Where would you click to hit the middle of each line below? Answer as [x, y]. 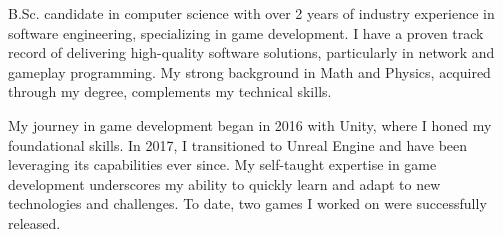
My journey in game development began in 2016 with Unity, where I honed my [250, 124]
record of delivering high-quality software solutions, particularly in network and [251, 52]
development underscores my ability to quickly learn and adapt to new [224, 183]
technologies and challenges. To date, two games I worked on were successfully [247, 203]
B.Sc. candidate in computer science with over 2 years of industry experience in [251, 13]
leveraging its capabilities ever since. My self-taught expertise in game [222, 164]
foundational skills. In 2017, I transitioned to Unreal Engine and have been [238, 144]
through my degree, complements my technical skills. [170, 91]
